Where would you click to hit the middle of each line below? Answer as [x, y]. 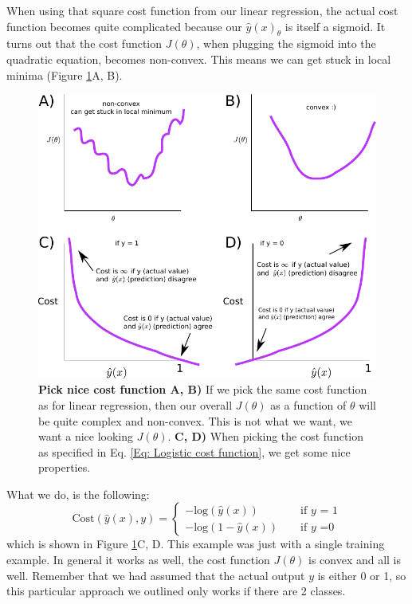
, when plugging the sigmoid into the [286, 43]
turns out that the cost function [84, 43]
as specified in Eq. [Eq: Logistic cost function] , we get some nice [194, 451]
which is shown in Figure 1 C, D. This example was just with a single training [196, 544]
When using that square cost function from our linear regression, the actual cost [202, 10]
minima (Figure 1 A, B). [65, 75]
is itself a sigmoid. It [335, 26]
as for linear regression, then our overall [135, 404]
